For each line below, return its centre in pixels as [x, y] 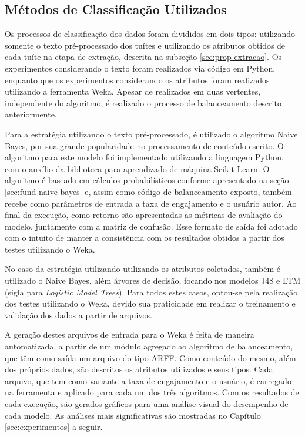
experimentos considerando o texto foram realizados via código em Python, [140, 68]
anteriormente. [31, 114]
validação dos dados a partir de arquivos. [78, 315]
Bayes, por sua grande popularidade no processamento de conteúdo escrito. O [144, 145]
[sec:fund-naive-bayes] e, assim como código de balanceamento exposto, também [148, 191]
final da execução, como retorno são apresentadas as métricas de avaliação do [144, 215]
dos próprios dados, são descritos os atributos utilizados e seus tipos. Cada [139, 369]
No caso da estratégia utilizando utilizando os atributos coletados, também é [143, 269]
